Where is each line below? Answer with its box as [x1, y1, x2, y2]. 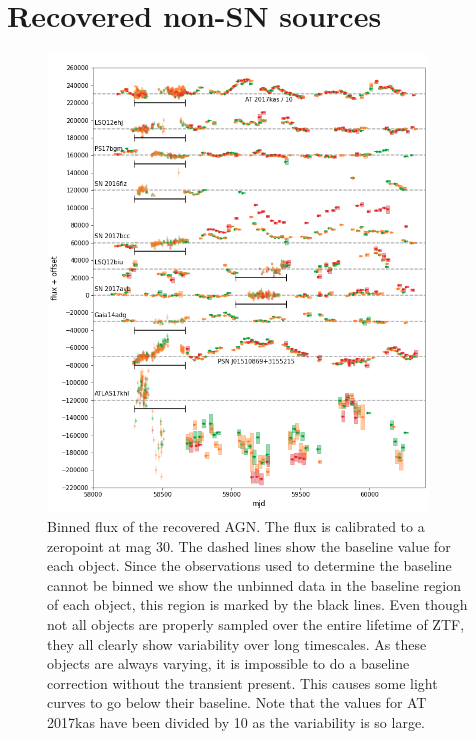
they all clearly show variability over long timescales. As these [47, 633, 427, 654]
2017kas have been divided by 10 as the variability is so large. [47, 711, 425, 732]
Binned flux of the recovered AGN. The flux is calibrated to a [47, 515, 425, 536]
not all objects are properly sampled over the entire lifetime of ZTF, [47, 613, 465, 634]
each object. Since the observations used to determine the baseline [47, 555, 452, 576]
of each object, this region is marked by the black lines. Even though [47, 594, 468, 615]
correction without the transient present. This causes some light [47, 672, 438, 693]
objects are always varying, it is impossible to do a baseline [47, 653, 410, 674]
